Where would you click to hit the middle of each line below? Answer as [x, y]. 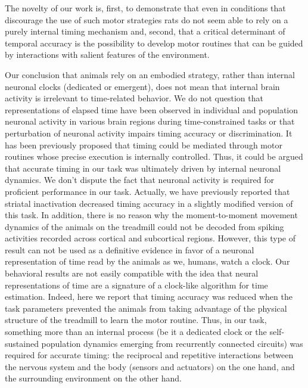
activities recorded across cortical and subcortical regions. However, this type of [150, 238]
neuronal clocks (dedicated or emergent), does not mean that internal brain [142, 86]
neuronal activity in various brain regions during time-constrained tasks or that [150, 121]
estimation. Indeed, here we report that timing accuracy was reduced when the [149, 297]
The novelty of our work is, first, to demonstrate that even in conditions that [145, 8]
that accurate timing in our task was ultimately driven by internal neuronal [143, 168]
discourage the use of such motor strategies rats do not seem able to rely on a [147, 19]
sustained [22, 343]
